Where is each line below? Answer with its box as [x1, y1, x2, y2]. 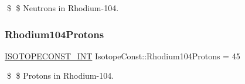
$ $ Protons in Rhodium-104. [6, 69, 114, 82]
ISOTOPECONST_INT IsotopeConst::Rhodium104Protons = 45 [5, 49, 240, 62]
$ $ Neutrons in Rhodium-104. [6, 2, 119, 14]
